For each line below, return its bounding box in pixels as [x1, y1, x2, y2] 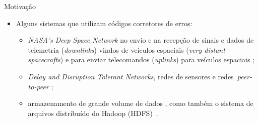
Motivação [4, 1, 36, 11]
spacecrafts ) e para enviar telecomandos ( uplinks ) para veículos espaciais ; [28, 54, 255, 65]
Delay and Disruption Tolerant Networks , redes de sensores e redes [28, 71, 234, 81]
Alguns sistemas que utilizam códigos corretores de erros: [16, 18, 192, 28]
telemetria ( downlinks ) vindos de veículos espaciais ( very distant [28, 44, 225, 55]
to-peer [28, 81, 49, 91]
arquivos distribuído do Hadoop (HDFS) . [28, 107, 158, 118]
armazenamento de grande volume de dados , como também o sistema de [28, 98, 253, 108]
